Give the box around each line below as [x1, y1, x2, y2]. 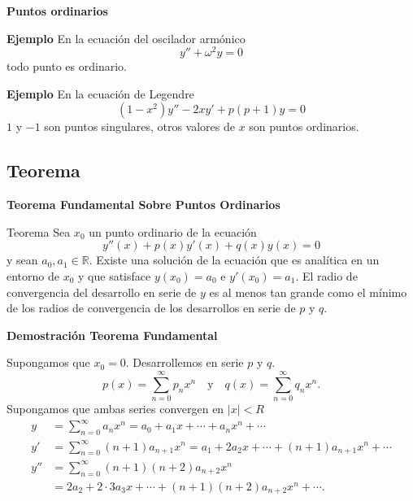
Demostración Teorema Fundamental [7, 326, 218, 343]
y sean [7, 251, 38, 268]
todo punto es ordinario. [7, 58, 127, 75]
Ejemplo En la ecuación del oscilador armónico [7, 29, 246, 46]
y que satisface [78, 268, 151, 285]
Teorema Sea [7, 223, 71, 240]
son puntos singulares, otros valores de [44, 118, 235, 135]
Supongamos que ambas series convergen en [7, 400, 224, 417]
